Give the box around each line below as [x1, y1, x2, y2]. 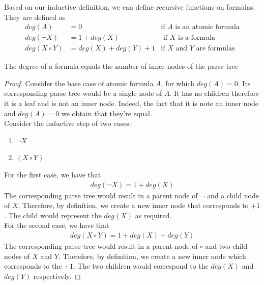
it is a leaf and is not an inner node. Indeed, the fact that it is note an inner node [4, 98, 259, 109]
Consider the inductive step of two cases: [4, 118, 131, 128]
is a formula [178, 34, 215, 42]
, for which [161, 77, 194, 88]
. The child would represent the [4, 210, 102, 220]
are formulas [196, 45, 235, 53]
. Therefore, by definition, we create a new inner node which [58, 250, 246, 261]
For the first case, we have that [4, 169, 101, 180]
